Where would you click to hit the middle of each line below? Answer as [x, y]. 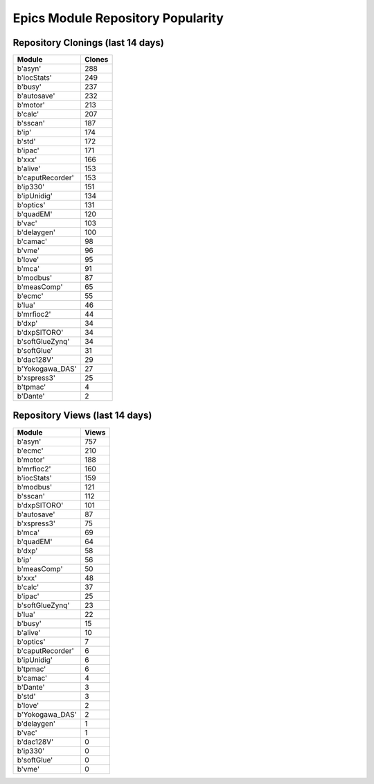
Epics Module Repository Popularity [118, 18]
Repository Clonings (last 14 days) [88, 43]
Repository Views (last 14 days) [82, 416]
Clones [96, 60]
